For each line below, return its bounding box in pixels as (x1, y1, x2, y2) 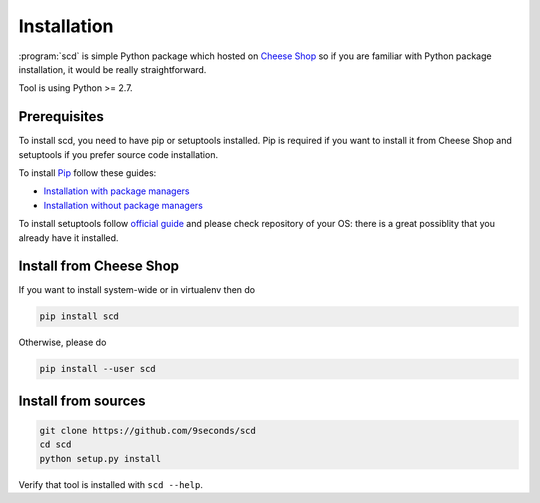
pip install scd (39, 311, 120, 322)
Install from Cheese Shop (18, 258, 180, 275)
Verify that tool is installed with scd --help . (18, 478, 204, 490)
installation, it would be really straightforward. (18, 63, 207, 75)
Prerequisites (18, 108, 104, 125)
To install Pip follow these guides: (18, 167, 157, 179)
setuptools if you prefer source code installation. (18, 148, 219, 160)
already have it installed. (18, 231, 119, 244)
